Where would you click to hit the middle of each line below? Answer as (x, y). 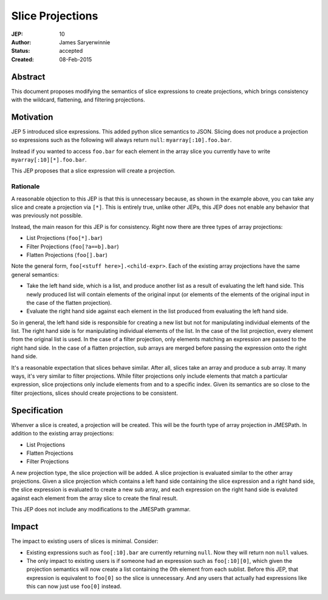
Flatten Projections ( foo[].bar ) (67, 254)
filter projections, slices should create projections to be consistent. (95, 393)
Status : (21, 51)
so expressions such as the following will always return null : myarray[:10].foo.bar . (121, 140)
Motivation (32, 117)
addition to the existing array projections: (63, 434)
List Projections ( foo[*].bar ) (64, 238)
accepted (71, 51)
